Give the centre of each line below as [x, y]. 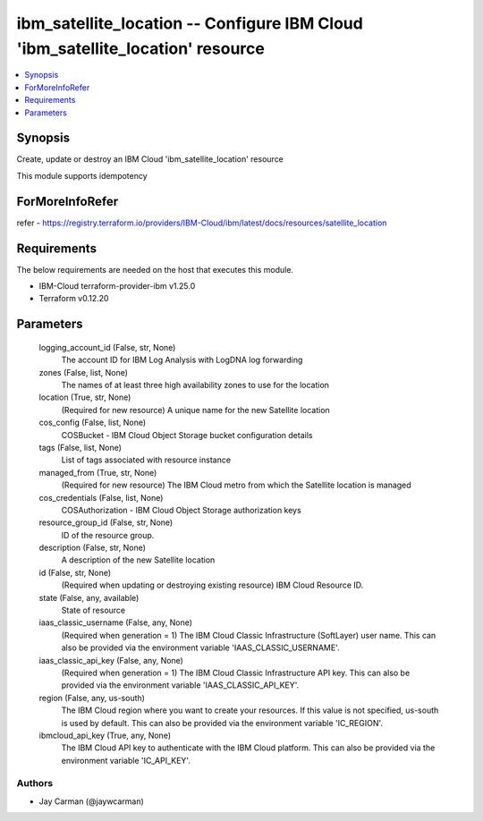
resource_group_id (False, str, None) [106, 522]
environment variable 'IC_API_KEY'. [126, 760]
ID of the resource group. [108, 535]
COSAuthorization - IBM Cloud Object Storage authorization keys [181, 510]
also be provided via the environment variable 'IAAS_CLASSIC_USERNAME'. [200, 647]
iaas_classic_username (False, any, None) [115, 622]
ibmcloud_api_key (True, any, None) [105, 735]
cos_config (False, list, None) [93, 423]
